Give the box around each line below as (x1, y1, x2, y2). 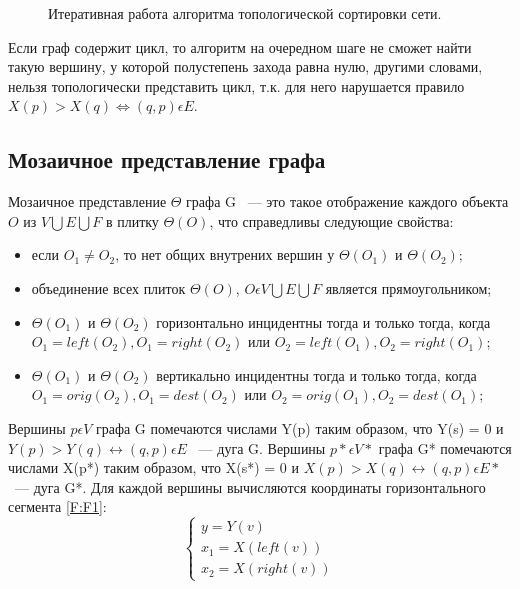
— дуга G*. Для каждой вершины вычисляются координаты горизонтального (14, 476, 486, 497)
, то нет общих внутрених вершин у (115, 244, 335, 265)
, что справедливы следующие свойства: (209, 210, 454, 231)
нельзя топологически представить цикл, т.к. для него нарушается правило (8, 75, 465, 96)
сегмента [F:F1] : (8, 496, 107, 517)
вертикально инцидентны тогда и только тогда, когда (156, 364, 477, 385)
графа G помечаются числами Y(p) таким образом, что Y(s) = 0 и (95, 417, 504, 438)
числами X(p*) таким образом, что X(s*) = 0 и (8, 457, 299, 478)
